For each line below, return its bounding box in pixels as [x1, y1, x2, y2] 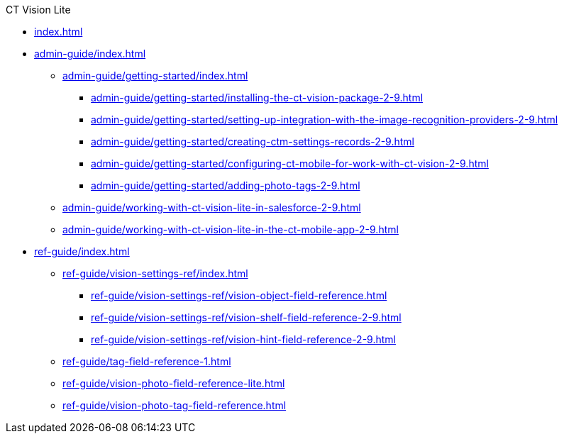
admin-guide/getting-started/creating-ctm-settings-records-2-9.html [91, 135, 414, 148]
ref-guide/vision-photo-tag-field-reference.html [62, 399, 287, 411]
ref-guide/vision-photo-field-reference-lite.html [62, 377, 285, 389]
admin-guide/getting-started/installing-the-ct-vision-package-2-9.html [91, 91, 424, 104]
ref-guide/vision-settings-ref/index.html [62, 267, 248, 279]
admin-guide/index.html [34, 48, 146, 60]
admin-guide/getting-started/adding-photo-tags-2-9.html [91, 179, 360, 191]
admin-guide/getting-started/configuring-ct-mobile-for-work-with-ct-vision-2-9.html [91, 157, 489, 170]
